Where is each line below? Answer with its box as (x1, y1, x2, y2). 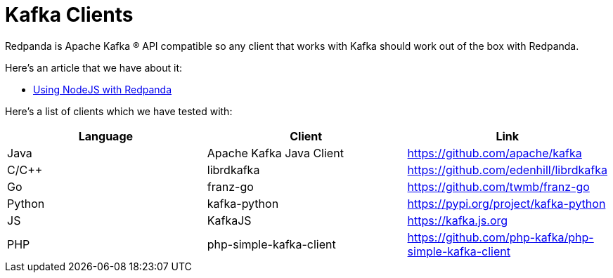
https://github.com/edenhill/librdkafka (407, 162, 607, 177)
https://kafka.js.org (407, 213, 508, 227)
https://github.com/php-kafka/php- (407, 230, 594, 244)
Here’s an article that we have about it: (5, 61, 183, 74)
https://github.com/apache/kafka (407, 145, 582, 160)
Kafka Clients (5, 3, 134, 27)
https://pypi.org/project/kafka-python (407, 196, 606, 211)
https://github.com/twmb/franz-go (407, 179, 590, 194)
